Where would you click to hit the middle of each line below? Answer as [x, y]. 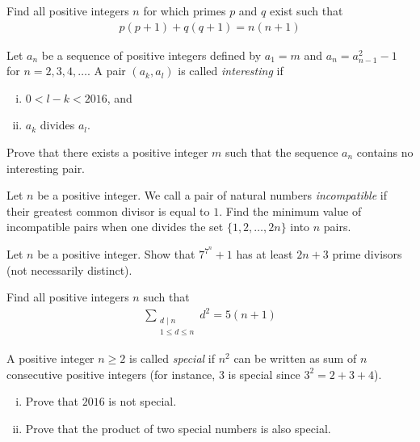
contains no [385, 152]
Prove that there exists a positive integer [107, 152]
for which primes [185, 11]
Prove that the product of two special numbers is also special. [178, 428]
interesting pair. [46, 168]
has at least [265, 254]
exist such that [306, 11]
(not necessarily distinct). [69, 269]
